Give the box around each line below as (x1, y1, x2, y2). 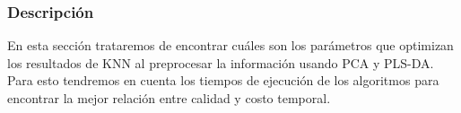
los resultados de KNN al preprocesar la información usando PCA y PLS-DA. (7, 53, 434, 72)
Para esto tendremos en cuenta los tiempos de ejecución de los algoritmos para (7, 71, 439, 90)
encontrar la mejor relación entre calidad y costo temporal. (7, 89, 331, 107)
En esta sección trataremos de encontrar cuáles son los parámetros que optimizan (7, 36, 454, 55)
